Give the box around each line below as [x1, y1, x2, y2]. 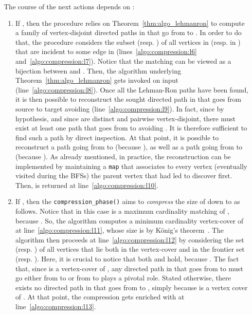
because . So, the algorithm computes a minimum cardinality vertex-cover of [15, 215, 243, 225]
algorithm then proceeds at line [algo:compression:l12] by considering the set [15, 234, 244, 244]
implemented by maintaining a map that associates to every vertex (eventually [15, 161, 248, 171]
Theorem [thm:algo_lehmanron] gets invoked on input [15, 75, 179, 85]
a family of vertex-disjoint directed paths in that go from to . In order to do [15, 27, 242, 37]
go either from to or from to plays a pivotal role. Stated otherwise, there [15, 273, 231, 283]
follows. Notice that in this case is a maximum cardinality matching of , [15, 206, 230, 216]
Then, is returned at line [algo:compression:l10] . [15, 180, 159, 190]
